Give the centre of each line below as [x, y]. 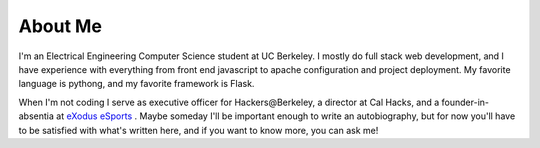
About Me [60, 26]
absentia [36, 116]
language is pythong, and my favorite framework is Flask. [136, 84]
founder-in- [465, 102]
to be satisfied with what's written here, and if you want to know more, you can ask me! [198, 130]
